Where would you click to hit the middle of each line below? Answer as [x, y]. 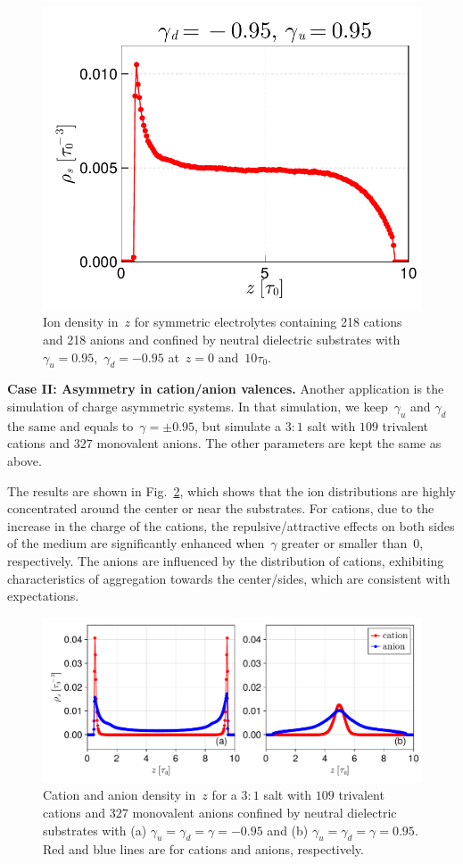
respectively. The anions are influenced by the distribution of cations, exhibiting [226, 560]
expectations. [43, 596]
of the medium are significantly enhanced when [136, 543]
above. [25, 461]
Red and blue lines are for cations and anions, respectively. [203, 849]
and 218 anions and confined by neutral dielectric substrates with [222, 340]
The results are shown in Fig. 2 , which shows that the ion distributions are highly [231, 490]
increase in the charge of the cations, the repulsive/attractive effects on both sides [231, 525]
